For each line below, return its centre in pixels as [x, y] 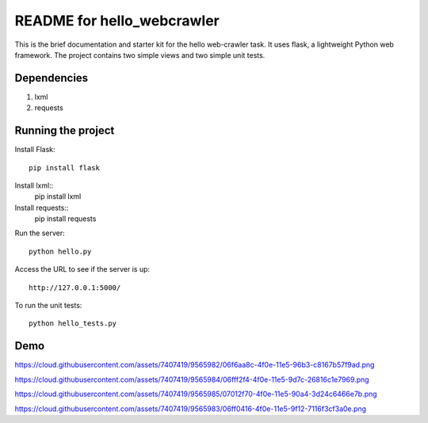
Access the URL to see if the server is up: [82, 269]
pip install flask [65, 168]
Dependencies [52, 78]
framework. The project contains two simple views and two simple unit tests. [140, 55]
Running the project [65, 131]
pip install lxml [58, 196]
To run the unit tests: [48, 306]
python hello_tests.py [73, 324]
